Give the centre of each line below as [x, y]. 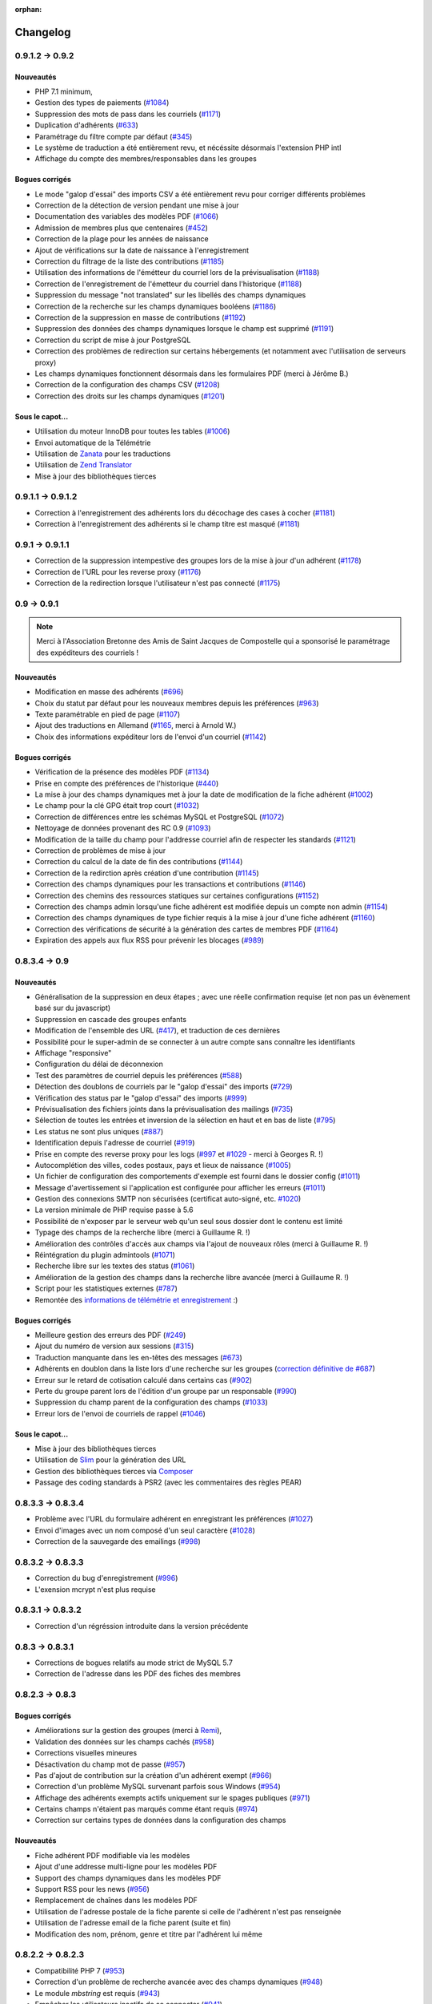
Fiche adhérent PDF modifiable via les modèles [112, 1855]
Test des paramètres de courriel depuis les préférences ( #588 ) [138, 1075]
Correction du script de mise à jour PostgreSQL [113, 340]
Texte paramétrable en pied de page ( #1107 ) [108, 714]
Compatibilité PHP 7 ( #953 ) [80, 1970]
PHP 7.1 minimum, [64, 91]
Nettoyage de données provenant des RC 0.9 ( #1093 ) [123, 828]
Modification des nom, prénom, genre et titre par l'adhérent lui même [149, 1934]
